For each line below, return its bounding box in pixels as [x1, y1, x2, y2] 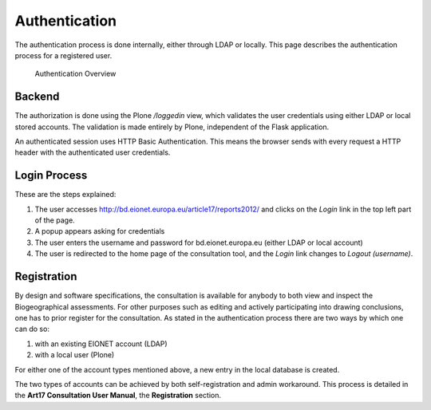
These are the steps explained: [14, 190, 117, 199]
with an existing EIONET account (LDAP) [34, 339, 168, 349]
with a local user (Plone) [34, 350, 115, 360]
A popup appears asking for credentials [34, 227, 165, 236]
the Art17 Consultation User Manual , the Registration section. [14, 391, 222, 400]
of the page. [34, 215, 75, 225]
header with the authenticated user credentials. [14, 148, 171, 157]
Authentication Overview [34, 69, 117, 79]
